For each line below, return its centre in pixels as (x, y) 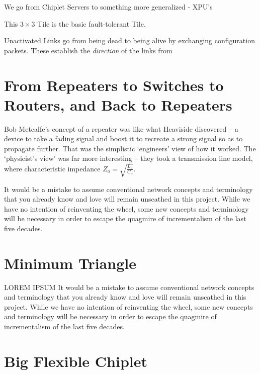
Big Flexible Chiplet (76, 361)
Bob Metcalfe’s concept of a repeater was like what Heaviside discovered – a (121, 128)
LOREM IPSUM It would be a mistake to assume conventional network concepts (129, 287)
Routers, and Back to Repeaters (118, 104)
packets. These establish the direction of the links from (88, 50)
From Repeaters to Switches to (114, 85)
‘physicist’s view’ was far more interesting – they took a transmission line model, (128, 158)
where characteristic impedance (52, 168)
